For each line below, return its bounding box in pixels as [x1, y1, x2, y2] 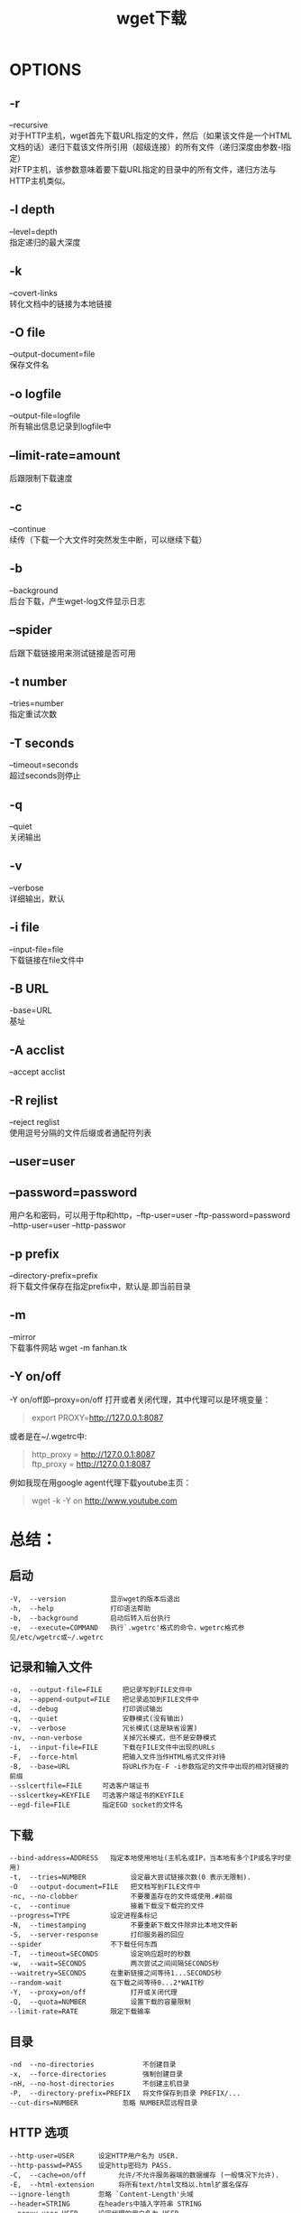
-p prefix [9, 1246, 60, 1261]
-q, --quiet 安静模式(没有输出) [9, 1715, 185, 1724]
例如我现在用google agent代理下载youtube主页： [9, 1477, 192, 1488]
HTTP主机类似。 [9, 175, 70, 186]
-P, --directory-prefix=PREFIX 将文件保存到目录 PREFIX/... [9, 2089, 242, 2098]
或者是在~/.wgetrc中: [9, 1430, 87, 1441]
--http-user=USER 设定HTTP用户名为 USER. [9, 2151, 179, 2161]
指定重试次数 [9, 709, 57, 720]
